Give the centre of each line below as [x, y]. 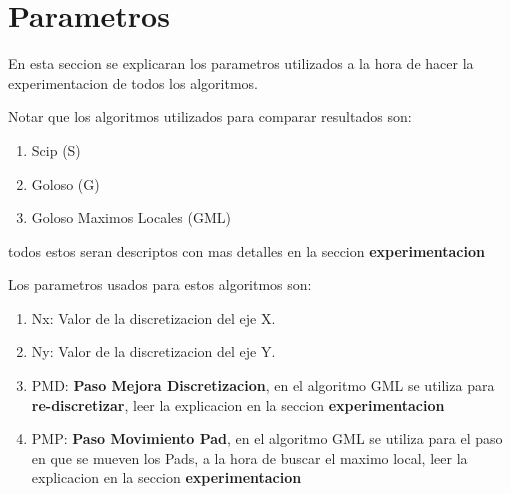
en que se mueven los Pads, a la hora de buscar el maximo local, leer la [249, 457]
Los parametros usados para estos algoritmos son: [160, 284]
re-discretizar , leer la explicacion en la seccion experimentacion [238, 404]
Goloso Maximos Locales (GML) [131, 217]
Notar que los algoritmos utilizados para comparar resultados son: [210, 116]
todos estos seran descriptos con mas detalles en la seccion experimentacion [246, 250]
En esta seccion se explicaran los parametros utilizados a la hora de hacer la [241, 63]
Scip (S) [56, 149]
